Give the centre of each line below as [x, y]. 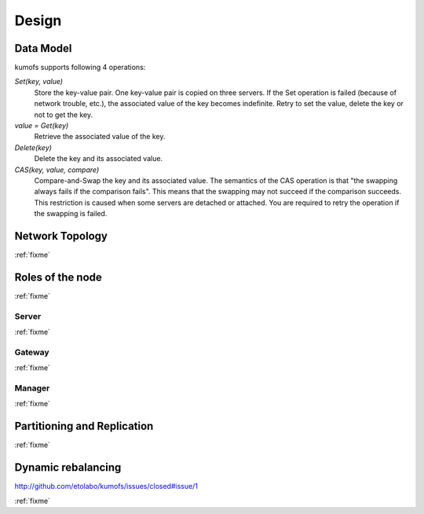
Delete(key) [33, 147]
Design [38, 20]
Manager [32, 388]
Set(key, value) [38, 82]
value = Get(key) [42, 126]
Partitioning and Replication [84, 426]
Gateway [32, 352]
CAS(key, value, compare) [57, 170]
